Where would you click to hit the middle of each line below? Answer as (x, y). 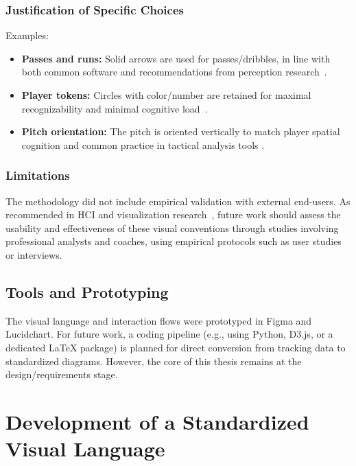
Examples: (27, 35)
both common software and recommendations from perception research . (174, 72)
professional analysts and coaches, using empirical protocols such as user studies (174, 241)
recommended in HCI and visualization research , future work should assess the (173, 214)
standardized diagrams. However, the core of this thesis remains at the (154, 361)
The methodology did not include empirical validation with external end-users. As (178, 201)
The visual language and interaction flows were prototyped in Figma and (159, 320)
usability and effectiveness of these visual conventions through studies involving (172, 228)
